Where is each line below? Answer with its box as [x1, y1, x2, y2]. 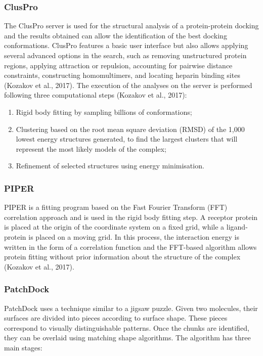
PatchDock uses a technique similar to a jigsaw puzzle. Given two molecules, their [4, 302, 258, 313]
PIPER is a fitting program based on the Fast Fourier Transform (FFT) [4, 202, 228, 212]
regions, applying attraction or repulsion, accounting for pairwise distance [4, 60, 233, 70]
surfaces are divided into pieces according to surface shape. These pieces [4, 313, 228, 323]
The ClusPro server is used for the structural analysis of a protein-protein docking [4, 20, 259, 31]
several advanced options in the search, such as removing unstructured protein [4, 50, 247, 60]
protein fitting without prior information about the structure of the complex [4, 251, 241, 262]
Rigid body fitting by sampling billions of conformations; [16, 106, 192, 117]
